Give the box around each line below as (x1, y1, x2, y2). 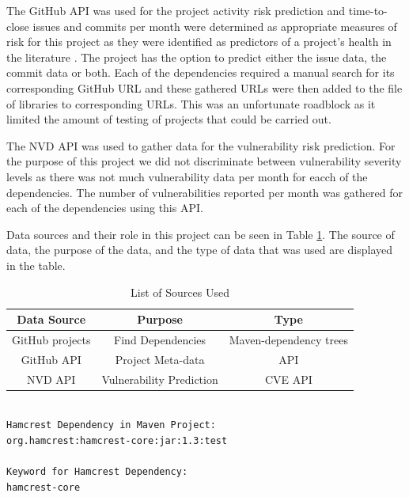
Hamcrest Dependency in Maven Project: (6, 419, 216, 431)
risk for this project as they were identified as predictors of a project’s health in (6, 33, 392, 50)
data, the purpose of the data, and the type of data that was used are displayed (6, 241, 393, 258)
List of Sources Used (131, 283, 229, 300)
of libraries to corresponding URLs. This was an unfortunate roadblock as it (6, 95, 376, 112)
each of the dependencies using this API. (6, 199, 203, 216)
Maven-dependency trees (229, 331, 348, 347)
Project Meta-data (115, 351, 205, 367)
